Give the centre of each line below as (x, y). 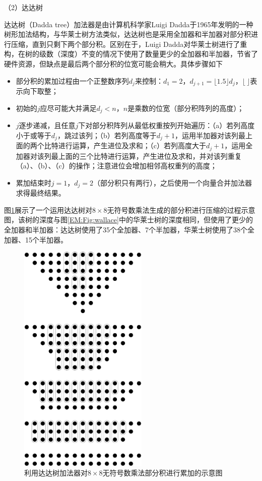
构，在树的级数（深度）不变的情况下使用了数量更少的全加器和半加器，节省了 (131, 54)
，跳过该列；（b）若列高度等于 (107, 135)
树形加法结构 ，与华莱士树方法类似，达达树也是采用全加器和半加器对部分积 (127, 34)
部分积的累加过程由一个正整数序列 (72, 80)
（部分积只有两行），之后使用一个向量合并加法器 (173, 182)
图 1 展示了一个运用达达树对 (48, 209)
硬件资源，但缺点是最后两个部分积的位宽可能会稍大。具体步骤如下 (113, 63)
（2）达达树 (23, 7)
